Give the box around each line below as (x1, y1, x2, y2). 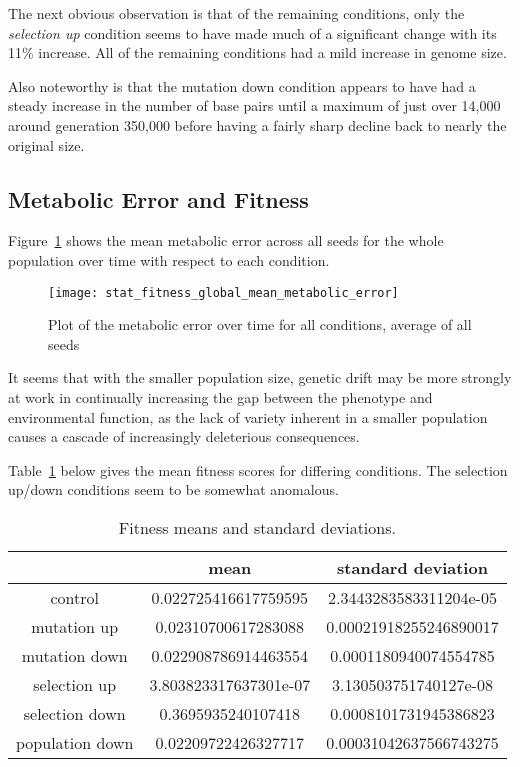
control (50, 585, 99, 609)
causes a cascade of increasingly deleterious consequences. (8, 426, 360, 447)
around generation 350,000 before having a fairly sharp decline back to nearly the (8, 114, 507, 135)
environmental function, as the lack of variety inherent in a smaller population (8, 406, 488, 427)
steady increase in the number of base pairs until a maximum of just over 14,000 (8, 95, 501, 116)
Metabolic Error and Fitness (8, 183, 309, 214)
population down (16, 730, 134, 754)
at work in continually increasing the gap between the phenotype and (8, 386, 433, 407)
